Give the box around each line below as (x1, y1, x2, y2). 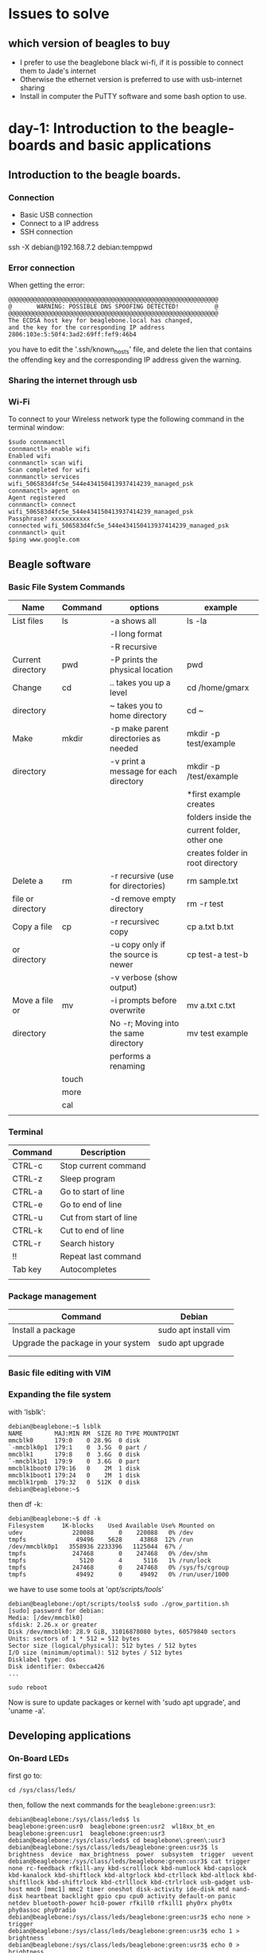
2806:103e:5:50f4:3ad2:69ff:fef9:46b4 (8, 331, 137, 339)
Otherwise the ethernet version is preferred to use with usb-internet (19, 75, 242, 84)
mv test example (186, 1027, 249, 1038)
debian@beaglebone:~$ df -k (8, 1515, 102, 1523)
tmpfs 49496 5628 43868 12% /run (8, 1535, 194, 1543)
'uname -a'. (8, 1706, 46, 1716)
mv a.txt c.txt (186, 999, 236, 1010)
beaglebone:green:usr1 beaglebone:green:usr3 (8, 1829, 165, 1837)
